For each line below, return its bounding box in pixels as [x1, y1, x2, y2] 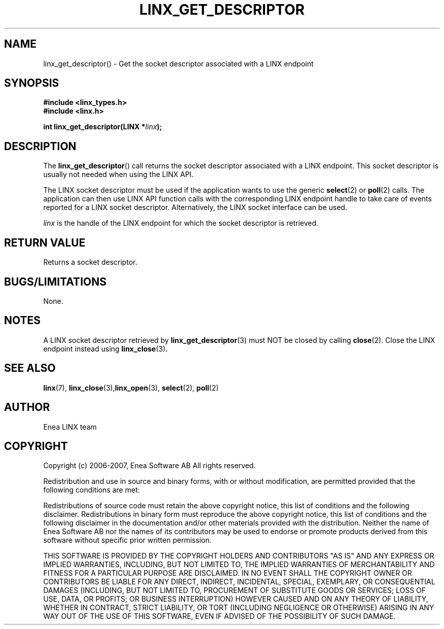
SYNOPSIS [4, 77, 59, 90]
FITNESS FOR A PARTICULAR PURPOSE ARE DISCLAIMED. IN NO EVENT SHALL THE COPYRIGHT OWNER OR [43, 569, 412, 578]
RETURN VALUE [4, 236, 86, 249]
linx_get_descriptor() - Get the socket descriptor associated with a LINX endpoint [43, 59, 314, 68]
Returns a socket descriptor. [43, 258, 137, 267]
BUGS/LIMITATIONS [4, 275, 106, 288]
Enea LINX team [43, 422, 97, 431]
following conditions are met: [43, 485, 140, 495]
